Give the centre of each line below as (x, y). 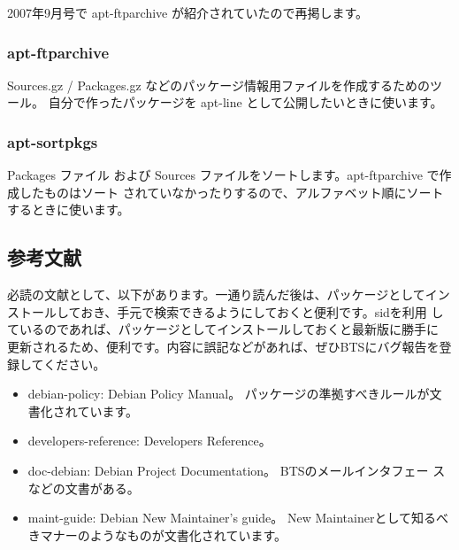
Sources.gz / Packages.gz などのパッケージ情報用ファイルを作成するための (219, 85)
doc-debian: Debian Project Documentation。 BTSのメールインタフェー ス (237, 470)
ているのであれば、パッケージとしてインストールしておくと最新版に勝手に (223, 329)
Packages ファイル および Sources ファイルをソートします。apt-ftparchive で (223, 175)
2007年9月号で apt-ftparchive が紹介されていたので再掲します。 (188, 12)
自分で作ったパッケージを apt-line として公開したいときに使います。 (245, 102)
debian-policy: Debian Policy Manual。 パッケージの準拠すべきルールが (229, 394)
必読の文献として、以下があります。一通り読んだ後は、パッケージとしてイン (229, 294)
